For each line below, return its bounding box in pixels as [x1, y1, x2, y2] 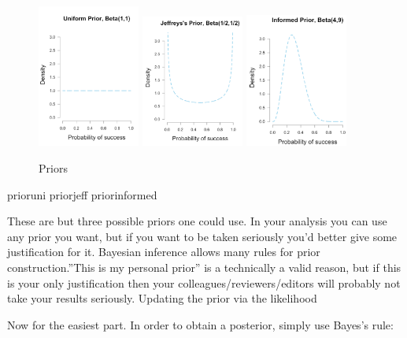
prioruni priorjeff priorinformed [7, 186, 157, 202]
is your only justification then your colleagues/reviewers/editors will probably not [7, 274, 401, 291]
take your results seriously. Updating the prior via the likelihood [7, 290, 317, 306]
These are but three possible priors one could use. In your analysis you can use [7, 213, 387, 229]
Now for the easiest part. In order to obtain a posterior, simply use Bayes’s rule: [7, 316, 394, 332]
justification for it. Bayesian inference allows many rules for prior [7, 243, 320, 260]
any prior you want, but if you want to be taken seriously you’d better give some [7, 228, 398, 244]
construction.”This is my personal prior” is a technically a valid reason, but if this [7, 258, 401, 275]
